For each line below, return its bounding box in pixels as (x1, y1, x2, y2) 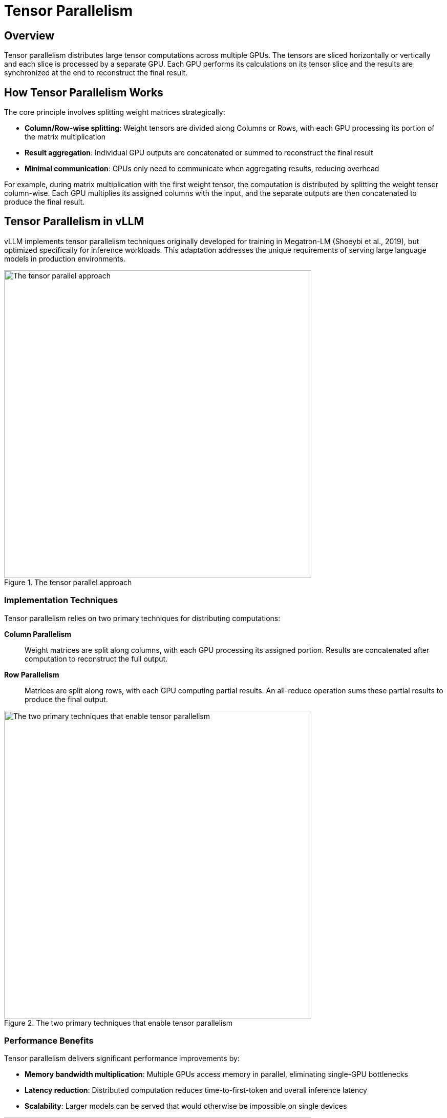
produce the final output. (25, 694, 108, 704)
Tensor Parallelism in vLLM (4, 215, 144, 228)
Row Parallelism (4, 670, 59, 679)
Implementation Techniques (4, 595, 118, 606)
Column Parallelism (4, 629, 72, 638)
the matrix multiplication (25, 132, 106, 142)
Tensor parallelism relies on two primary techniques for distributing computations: (4, 613, 281, 623)
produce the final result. (4, 197, 85, 207)
